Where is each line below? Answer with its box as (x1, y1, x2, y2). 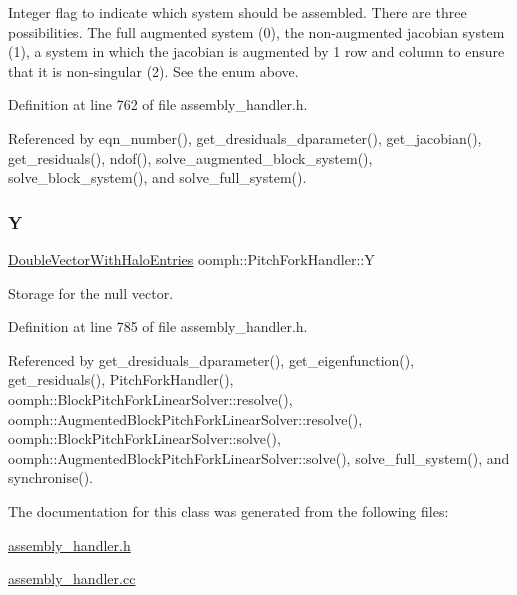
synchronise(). (8, 467, 93, 488)
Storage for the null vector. (8, 282, 174, 303)
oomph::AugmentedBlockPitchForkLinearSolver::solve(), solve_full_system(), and (8, 447, 510, 468)
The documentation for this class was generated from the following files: (8, 500, 449, 521)
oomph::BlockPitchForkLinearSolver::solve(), (8, 428, 281, 449)
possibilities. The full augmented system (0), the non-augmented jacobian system (8, 21, 505, 42)
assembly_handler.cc (8, 568, 136, 589)
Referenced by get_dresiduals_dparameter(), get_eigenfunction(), (8, 349, 415, 370)
